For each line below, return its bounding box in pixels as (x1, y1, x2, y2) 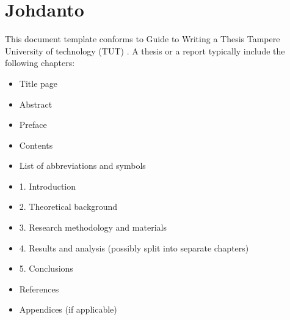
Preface (19, 118, 47, 131)
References (19, 282, 59, 295)
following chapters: (5, 56, 75, 69)
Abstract (19, 97, 53, 110)
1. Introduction (19, 179, 76, 192)
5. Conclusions (19, 262, 73, 275)
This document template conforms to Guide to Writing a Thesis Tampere (5, 32, 280, 45)
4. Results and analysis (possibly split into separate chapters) (19, 241, 249, 254)
